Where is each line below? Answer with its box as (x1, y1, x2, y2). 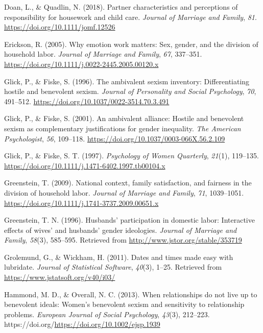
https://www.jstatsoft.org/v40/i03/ (4, 272, 115, 282)
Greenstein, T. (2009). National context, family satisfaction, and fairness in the (4, 177, 252, 188)
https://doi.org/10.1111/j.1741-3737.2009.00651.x (4, 197, 159, 208)
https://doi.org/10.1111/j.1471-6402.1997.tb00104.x (4, 160, 165, 171)
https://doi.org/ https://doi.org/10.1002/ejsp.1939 (4, 319, 160, 329)
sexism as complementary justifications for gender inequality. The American (4, 123, 241, 133)
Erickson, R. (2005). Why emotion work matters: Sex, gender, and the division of (4, 38, 258, 49)
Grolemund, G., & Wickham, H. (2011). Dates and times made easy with (4, 251, 233, 262)
